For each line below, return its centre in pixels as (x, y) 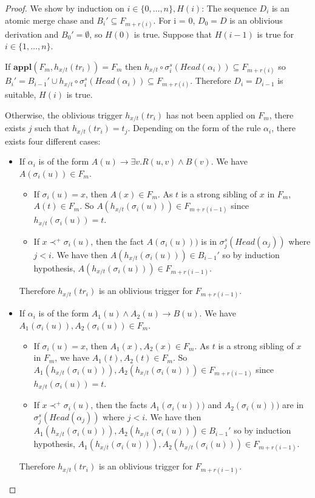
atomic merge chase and (49, 20)
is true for (275, 34)
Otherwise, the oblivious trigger (64, 114)
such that (52, 128)
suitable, (21, 94)
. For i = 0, (174, 20)
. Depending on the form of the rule (194, 128)
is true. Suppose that (173, 34)
